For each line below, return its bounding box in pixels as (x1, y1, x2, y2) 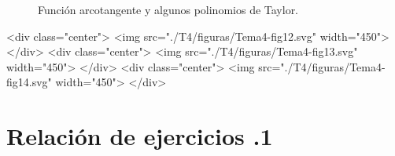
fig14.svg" (6, 74, 52, 90)
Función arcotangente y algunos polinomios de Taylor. (38, 2, 299, 17)
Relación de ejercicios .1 (6, 120, 273, 152)
